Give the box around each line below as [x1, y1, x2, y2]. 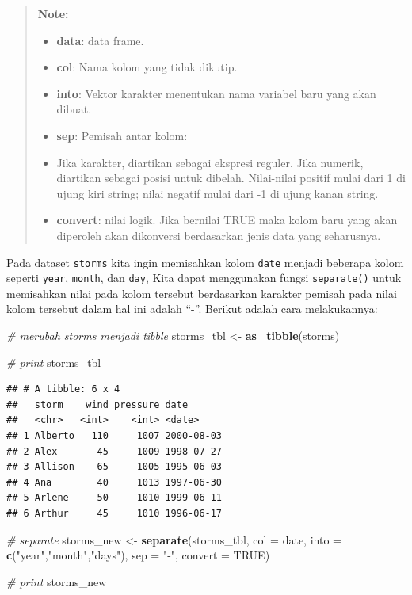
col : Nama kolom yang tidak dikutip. [56, 59, 238, 75]
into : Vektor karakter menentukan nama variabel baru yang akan [56, 85, 376, 101]
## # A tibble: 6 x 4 [6, 383, 120, 395]
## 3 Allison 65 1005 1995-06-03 [6, 461, 223, 473]
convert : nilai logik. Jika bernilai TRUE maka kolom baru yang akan [56, 212, 398, 228]
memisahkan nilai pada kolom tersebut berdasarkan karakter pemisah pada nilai [6, 284, 397, 301]
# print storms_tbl [6, 353, 101, 370]
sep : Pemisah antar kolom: [56, 127, 188, 143]
